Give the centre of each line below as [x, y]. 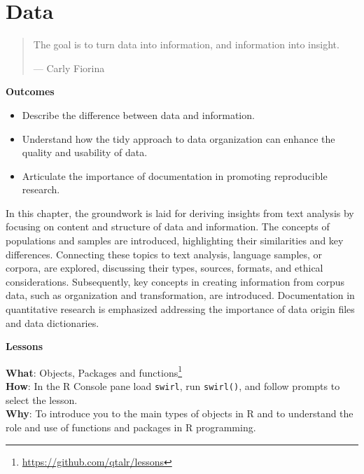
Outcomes [30, 91]
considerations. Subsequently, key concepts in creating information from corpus [175, 281]
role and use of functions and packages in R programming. [131, 427]
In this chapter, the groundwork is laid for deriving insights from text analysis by [180, 212]
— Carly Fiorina [69, 68]
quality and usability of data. [85, 152]
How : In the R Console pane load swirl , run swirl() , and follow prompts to [173, 386]
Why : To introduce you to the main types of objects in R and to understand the [180, 413]
